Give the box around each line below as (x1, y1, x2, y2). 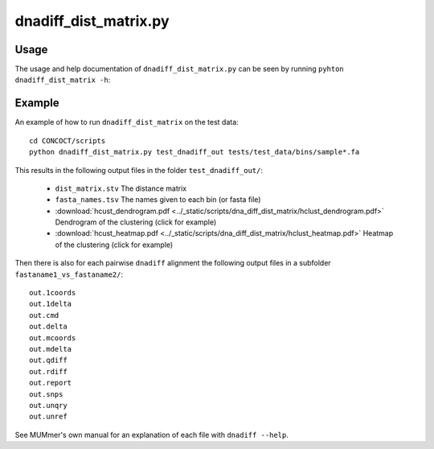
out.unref (29, 412, 68, 422)
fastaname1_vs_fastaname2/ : (14, 270, 124, 279)
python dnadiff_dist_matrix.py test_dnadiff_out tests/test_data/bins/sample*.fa (29, 147, 360, 157)
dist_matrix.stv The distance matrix (55, 183, 187, 193)
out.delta (29, 322, 68, 332)
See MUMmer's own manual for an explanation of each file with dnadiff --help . (14, 430, 289, 439)
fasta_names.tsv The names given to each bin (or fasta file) (55, 195, 261, 204)
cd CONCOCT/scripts (29, 136, 106, 145)
